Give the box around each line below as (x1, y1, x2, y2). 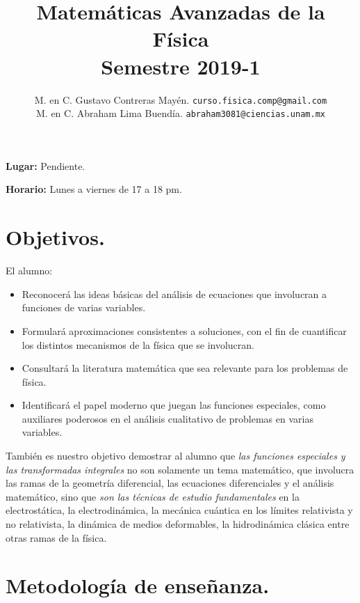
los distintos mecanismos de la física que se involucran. (22, 337, 255, 352)
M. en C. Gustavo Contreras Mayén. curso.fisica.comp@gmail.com (34, 92, 327, 107)
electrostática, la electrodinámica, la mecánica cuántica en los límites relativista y (6, 503, 353, 517)
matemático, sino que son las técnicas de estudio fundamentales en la (6, 489, 300, 503)
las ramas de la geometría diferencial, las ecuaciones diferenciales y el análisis (6, 476, 334, 490)
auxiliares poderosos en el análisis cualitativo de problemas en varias (22, 411, 313, 425)
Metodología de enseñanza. (6, 571, 270, 600)
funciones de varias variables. (22, 300, 146, 315)
